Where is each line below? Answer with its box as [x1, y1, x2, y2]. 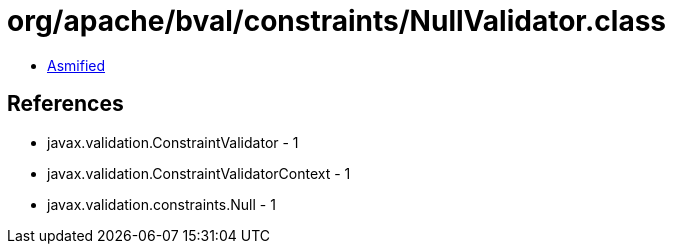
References [7, 91, 124, 117]
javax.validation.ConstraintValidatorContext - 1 [47, 164, 351, 182]
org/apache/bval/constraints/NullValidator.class [7, 4, 666, 38]
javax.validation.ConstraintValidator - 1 [47, 133, 299, 151]
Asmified [47, 56, 106, 74]
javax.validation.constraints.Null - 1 [47, 195, 276, 213]
